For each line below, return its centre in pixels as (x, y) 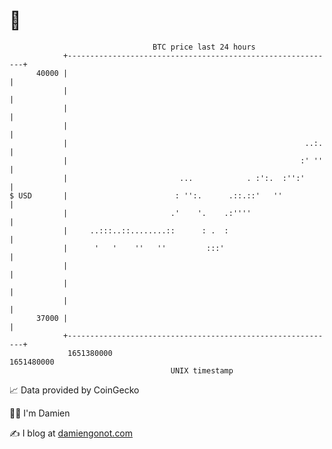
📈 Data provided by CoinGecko (74, 390)
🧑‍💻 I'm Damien (40, 413)
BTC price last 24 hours (204, 47)
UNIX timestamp (202, 370)
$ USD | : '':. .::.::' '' (146, 195)
